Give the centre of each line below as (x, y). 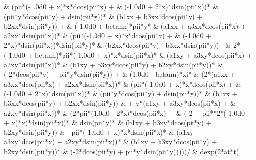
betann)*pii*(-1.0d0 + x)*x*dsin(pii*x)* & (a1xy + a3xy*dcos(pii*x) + (143, 54)
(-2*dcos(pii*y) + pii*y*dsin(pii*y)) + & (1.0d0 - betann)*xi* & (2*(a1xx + (120, 74)
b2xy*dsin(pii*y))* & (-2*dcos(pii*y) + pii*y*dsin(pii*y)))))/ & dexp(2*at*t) (122, 151)
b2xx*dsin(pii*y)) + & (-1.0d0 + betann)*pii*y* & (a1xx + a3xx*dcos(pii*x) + (125, 26)
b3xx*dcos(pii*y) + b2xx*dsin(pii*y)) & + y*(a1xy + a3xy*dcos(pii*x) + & (120, 103)
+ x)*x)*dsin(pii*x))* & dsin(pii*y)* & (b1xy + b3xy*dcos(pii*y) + (108, 122)
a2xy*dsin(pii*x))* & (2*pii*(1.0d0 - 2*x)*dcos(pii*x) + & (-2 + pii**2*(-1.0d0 (125, 112)
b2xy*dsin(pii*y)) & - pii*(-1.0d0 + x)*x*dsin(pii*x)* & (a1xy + (103, 132)
